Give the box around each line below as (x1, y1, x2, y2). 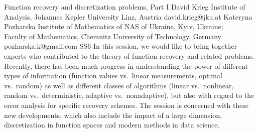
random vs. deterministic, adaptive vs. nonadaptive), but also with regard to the (4, 90, 254, 100)
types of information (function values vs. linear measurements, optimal (4, 70, 222, 81)
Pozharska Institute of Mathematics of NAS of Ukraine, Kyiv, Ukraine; (4, 21, 223, 32)
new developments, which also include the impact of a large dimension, (4, 109, 222, 120)
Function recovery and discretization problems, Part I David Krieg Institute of (4, 2, 245, 12)
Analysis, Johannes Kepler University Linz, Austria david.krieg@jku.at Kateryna (4, 11, 252, 22)
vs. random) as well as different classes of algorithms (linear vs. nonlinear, (4, 80, 234, 90)
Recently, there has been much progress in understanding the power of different (4, 60, 248, 71)
